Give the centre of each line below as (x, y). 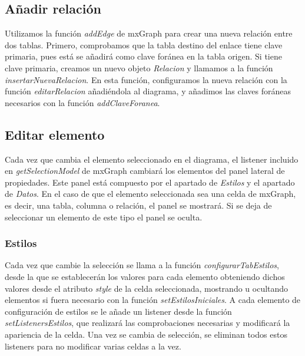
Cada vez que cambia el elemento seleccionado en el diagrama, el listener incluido (152, 159)
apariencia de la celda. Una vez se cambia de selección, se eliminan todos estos (146, 334)
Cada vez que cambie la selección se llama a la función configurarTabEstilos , (142, 265)
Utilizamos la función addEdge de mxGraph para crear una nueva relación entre (149, 33)
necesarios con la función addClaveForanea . (82, 102)
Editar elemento (55, 134)
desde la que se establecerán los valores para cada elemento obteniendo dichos (145, 276)
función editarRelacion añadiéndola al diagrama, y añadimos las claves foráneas (148, 91)
